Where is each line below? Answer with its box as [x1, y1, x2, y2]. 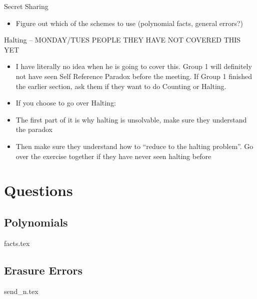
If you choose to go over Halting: [15, 97, 116, 108]
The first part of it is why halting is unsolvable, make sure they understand [15, 114, 247, 124]
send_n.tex [4, 285, 38, 296]
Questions [4, 180, 73, 200]
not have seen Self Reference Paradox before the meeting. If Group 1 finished [15, 70, 252, 81]
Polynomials [4, 214, 68, 229]
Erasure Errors [4, 262, 82, 277]
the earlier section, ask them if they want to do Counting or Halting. [15, 80, 226, 91]
